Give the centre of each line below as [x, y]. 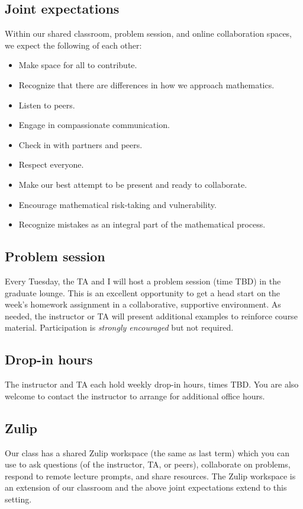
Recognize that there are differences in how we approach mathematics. [146, 84]
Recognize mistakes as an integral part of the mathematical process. [142, 224]
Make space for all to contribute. [78, 65]
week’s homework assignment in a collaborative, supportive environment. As [143, 304]
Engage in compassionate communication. [94, 125]
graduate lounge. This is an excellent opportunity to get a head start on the [143, 292]
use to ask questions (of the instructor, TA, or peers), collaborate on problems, [148, 464]
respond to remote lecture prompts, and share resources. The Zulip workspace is [150, 476]
